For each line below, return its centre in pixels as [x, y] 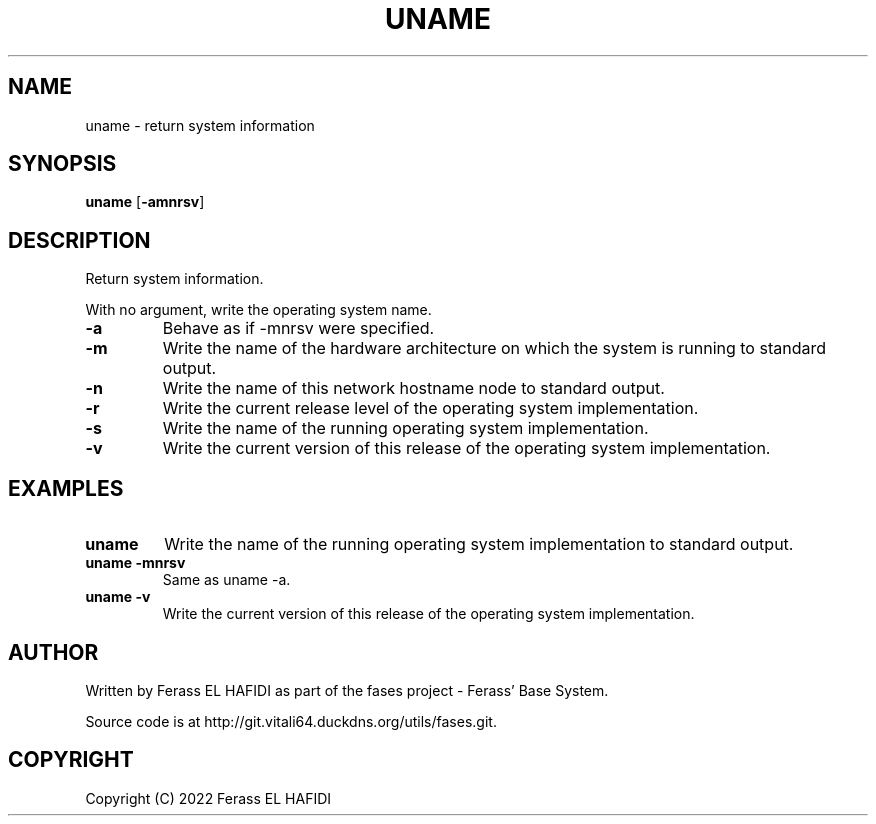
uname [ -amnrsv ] [145, 202]
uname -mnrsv [135, 563]
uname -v [118, 597]
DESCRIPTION [79, 240]
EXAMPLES [66, 488]
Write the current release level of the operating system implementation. [430, 408]
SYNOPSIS [62, 164]
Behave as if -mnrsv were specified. [298, 328]
